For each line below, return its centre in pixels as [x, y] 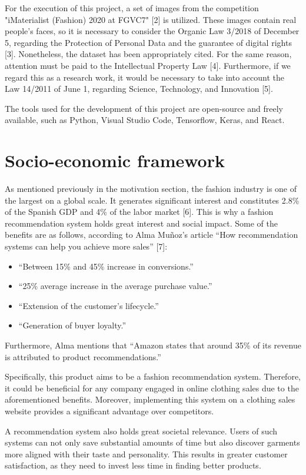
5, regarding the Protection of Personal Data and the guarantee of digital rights [148, 42]
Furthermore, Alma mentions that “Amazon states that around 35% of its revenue [153, 345]
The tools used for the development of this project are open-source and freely [144, 108]
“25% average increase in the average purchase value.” [115, 286]
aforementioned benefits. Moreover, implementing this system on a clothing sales [150, 399]
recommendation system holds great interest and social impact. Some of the [142, 223]
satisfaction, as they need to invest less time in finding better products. [133, 465]
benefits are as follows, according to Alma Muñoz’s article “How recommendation [152, 235]
